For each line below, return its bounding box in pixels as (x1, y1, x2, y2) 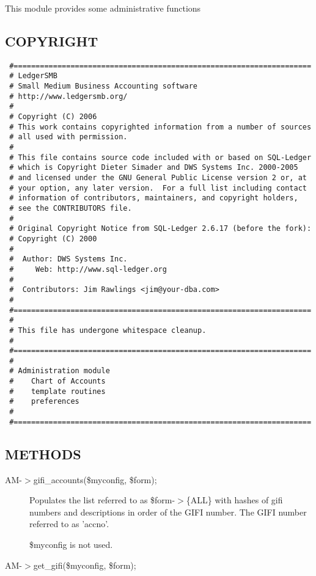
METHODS (5, 444, 81, 463)
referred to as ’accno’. (29, 517, 109, 530)
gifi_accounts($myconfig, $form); (33, 473, 157, 486)
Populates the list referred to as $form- (29, 494, 175, 506)
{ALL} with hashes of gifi (186, 494, 283, 506)
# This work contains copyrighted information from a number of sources (9, 122, 312, 131)
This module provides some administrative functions (5, 2, 201, 14)
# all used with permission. (9, 133, 128, 142)
